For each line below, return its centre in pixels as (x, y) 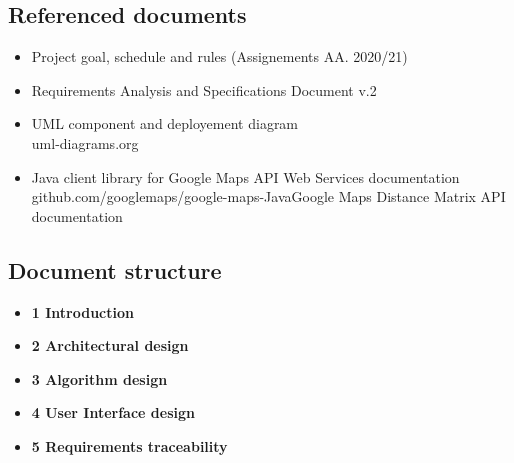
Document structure (115, 269)
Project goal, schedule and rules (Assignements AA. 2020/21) (219, 56)
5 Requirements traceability (129, 445)
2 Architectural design (110, 345)
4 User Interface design (113, 412)
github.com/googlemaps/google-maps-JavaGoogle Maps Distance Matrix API (268, 196)
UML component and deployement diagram (165, 123)
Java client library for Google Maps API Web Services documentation (245, 176)
